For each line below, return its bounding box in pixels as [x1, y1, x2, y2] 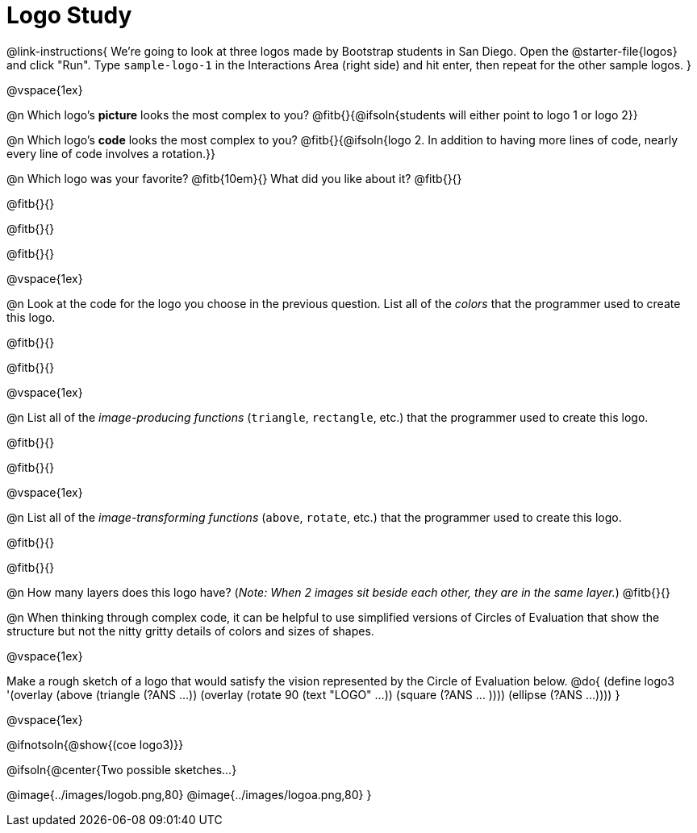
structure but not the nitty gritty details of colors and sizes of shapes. [6, 623, 374, 638]
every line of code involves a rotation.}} [6, 146, 216, 160]
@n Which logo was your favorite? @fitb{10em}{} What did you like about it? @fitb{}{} [6, 171, 462, 185]
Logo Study [6, 2, 132, 29]
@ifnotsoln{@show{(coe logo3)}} [6, 737, 184, 752]
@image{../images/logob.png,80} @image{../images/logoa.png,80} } [6, 787, 372, 802]
